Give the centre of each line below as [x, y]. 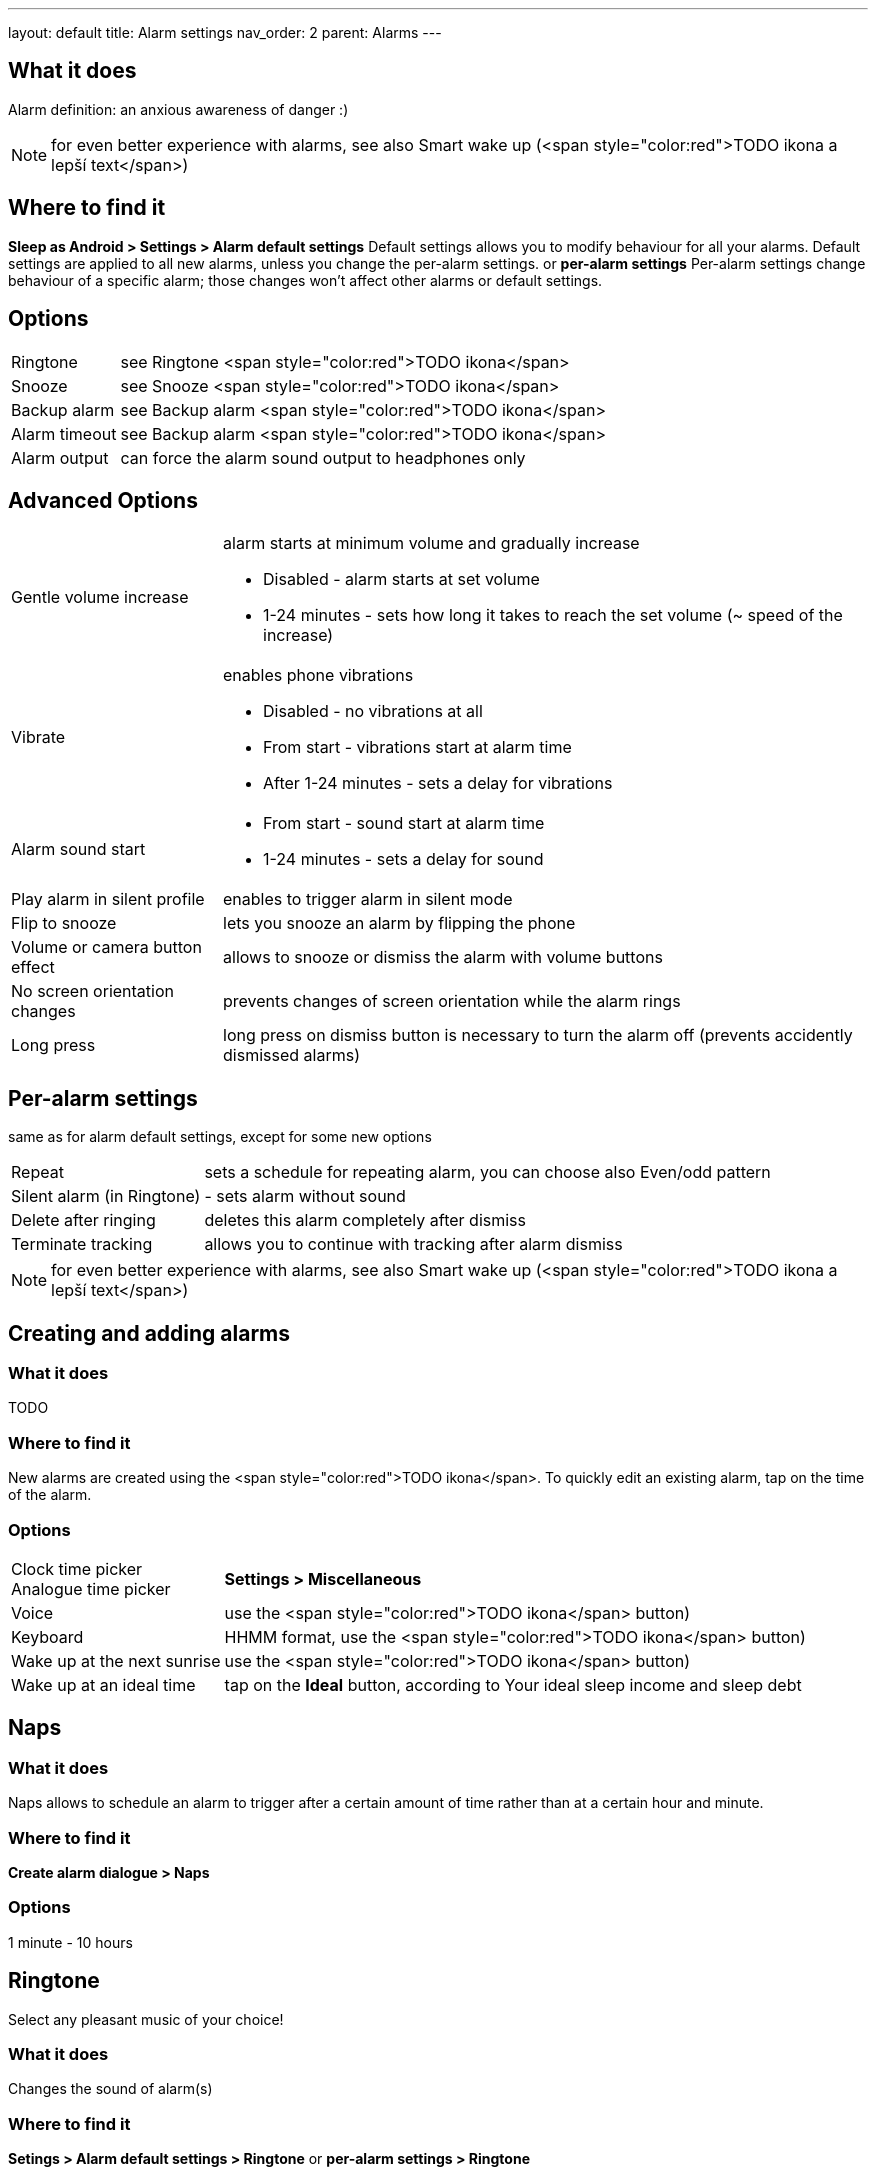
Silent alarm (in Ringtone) [106, 1196]
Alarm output [60, 457]
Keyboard [47, 1636]
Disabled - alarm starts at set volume [401, 579]
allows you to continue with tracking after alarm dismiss [413, 1244]
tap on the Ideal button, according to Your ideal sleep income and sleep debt [513, 1684]
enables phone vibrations [318, 675]
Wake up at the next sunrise [116, 1660]
